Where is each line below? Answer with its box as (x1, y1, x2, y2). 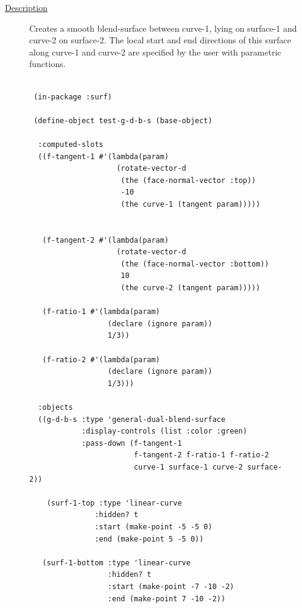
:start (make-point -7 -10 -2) (107, 582, 234, 591)
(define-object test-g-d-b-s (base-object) (33, 116, 212, 125)
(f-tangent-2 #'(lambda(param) (42, 235, 169, 245)
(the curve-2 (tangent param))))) (121, 284, 261, 293)
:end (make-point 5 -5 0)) (94, 534, 204, 543)
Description (5, 1, 47, 13)
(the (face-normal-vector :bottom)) (121, 259, 269, 268)
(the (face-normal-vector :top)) (121, 176, 256, 185)
